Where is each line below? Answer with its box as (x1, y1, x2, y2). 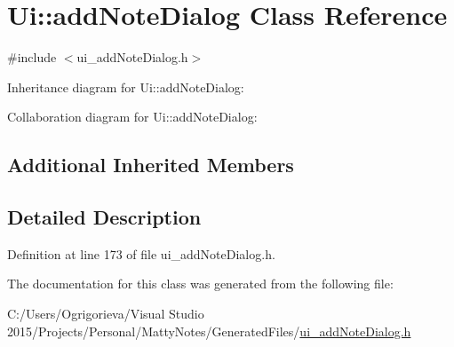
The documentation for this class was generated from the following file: (7, 274, 394, 293)
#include (7, 48, 57, 67)
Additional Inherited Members (7, 151, 294, 178)
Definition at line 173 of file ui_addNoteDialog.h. (7, 244, 275, 263)
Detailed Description (7, 203, 202, 231)
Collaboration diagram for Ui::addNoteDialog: (7, 107, 258, 126)
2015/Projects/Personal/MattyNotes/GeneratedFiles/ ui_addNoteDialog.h (7, 321, 411, 340)
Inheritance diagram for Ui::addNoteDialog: (7, 77, 244, 96)
